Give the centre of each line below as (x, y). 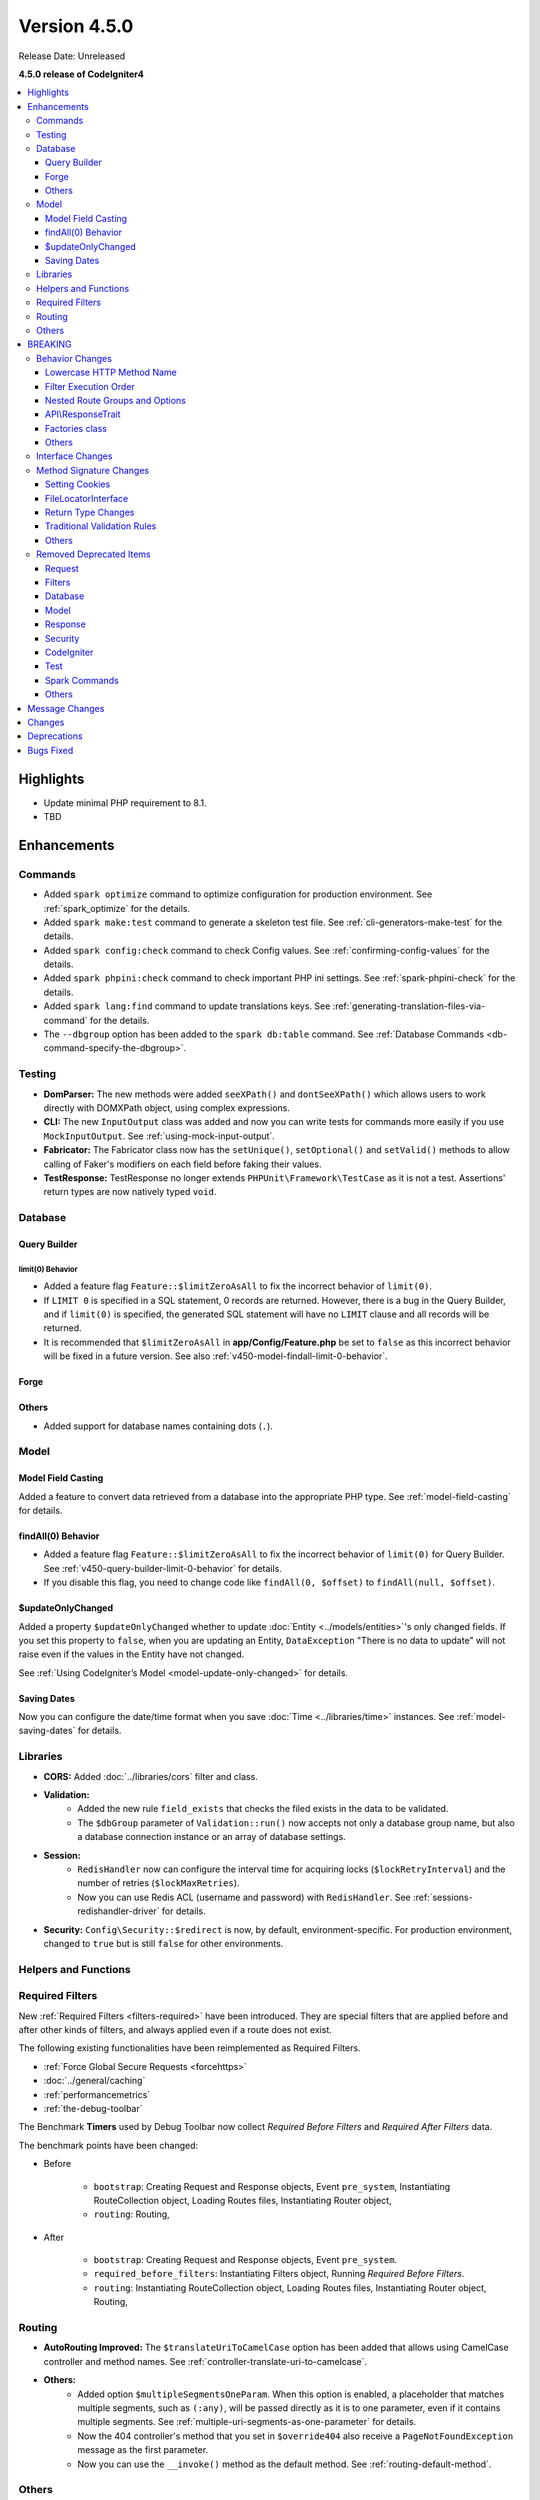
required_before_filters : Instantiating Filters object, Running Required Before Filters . (279, 2274)
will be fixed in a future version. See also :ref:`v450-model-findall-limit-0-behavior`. (216, 1356)
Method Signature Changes (93, 470)
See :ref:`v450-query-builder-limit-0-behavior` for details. (162, 1568)
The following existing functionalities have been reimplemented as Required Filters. (189, 2048)
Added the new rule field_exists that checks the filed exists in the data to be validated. (263, 1809)
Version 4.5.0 (76, 26)
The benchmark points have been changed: (108, 2145)
